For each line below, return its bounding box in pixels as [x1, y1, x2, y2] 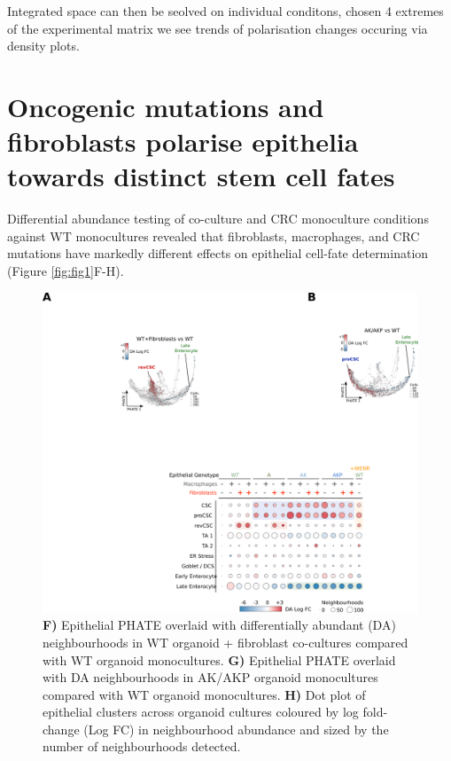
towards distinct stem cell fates [7, 158, 395, 194]
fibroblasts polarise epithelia [7, 123, 359, 160]
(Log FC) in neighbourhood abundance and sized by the [83, 719, 389, 738]
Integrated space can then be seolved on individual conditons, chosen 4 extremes [7, 2, 444, 20]
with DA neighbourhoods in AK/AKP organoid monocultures [43, 668, 378, 686]
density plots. [7, 36, 80, 55]
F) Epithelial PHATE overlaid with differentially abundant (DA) [43, 616, 396, 634]
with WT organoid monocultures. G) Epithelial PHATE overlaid [43, 650, 396, 669]
